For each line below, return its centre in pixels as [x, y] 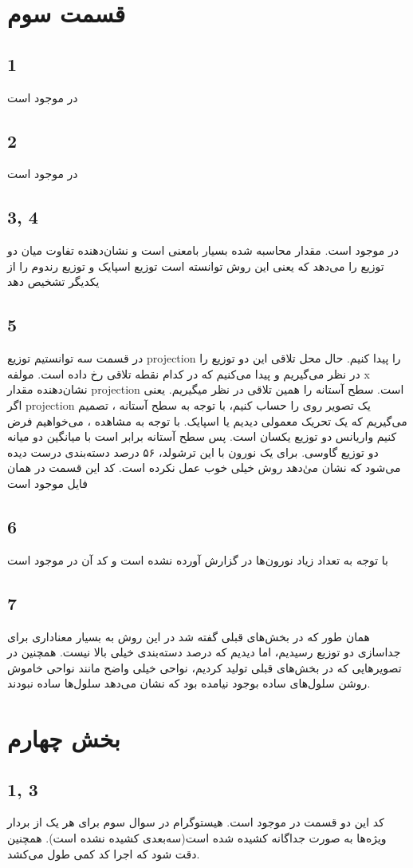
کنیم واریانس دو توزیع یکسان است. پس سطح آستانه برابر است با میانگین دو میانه [202, 436]
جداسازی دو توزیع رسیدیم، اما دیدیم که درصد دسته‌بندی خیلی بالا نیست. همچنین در [204, 652]
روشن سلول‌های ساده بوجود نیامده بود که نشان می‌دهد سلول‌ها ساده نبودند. [189, 683]
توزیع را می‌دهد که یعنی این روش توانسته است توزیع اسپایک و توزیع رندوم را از [196, 266]
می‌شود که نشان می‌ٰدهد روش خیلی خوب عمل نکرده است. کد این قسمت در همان [204, 468]
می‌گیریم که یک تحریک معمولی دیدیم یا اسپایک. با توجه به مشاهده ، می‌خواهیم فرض [207, 420]
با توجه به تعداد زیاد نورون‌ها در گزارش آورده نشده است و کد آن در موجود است [198, 559]
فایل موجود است [48, 483]
